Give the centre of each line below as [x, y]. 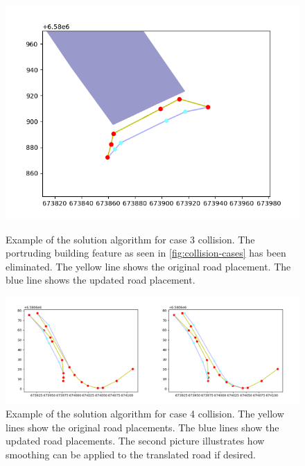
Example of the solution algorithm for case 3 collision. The [130, 239]
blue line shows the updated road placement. [101, 280]
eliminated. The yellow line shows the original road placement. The [148, 266]
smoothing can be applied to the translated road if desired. [131, 454]
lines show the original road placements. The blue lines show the [142, 427]
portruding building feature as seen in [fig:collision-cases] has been [146, 253]
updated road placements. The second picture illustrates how [135, 441]
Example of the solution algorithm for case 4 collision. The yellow [145, 414]
